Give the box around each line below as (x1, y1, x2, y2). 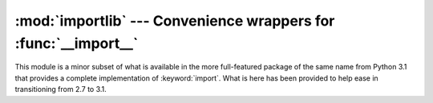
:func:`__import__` (14, 34, 139, 52)
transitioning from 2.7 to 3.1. (14, 85, 107, 94)
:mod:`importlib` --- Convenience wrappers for (14, 12, 335, 30)
